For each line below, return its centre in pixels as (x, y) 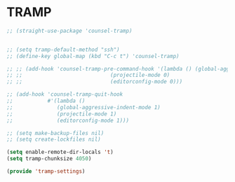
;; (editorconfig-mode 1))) (68, 120)
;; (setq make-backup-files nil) (55, 133)
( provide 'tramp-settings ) (46, 171)
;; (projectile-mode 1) (62, 114)
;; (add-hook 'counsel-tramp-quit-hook (65, 94)
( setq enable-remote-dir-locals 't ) (60, 152)
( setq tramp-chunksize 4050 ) (49, 159)
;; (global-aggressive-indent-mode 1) (83, 107)
